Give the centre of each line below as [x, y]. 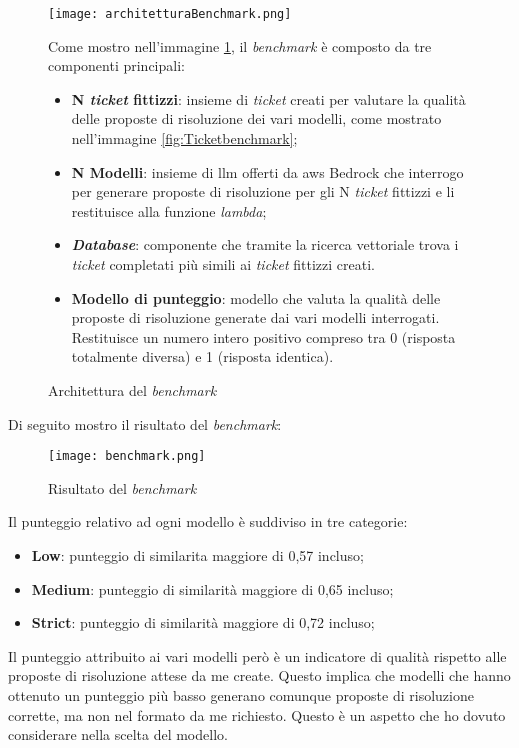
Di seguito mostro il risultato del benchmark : [145, 423]
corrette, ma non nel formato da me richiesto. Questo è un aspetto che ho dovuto [257, 714]
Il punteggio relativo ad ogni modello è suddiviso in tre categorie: [208, 521]
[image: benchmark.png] [127, 456]
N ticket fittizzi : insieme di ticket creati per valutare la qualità [268, 98]
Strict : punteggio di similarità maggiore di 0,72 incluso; [203, 622]
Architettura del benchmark [132, 389]
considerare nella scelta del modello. [118, 734]
